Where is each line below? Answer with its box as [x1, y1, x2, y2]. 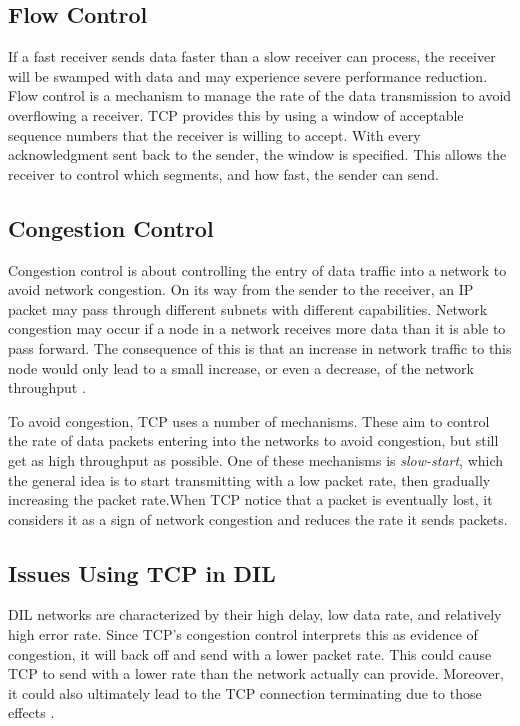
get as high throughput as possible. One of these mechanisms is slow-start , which [8, 449, 504, 470]
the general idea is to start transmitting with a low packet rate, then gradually [8, 469, 491, 490]
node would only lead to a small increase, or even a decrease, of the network [8, 357, 474, 378]
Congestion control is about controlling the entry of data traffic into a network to [8, 259, 507, 280]
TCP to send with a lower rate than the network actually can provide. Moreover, [8, 663, 504, 684]
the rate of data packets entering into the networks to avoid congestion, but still [8, 430, 499, 451]
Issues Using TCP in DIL [8, 557, 276, 588]
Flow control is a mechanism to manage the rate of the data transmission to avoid [8, 85, 512, 106]
